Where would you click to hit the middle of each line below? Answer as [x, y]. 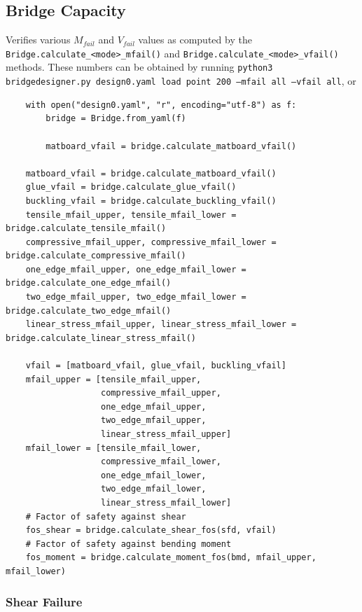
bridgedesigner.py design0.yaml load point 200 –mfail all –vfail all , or [181, 81]
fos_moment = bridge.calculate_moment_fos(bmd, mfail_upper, [171, 558]
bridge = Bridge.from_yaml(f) [116, 119]
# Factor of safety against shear [106, 516]
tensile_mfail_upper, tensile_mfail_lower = [131, 215]
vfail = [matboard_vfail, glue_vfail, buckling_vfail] [156, 366]
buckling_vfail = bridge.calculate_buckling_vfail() [151, 201]
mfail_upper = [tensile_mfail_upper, [113, 379]
